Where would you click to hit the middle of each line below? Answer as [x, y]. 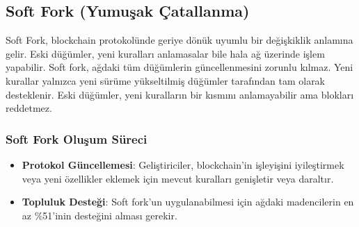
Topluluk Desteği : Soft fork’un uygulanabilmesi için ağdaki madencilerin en [188, 202]
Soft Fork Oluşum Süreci [77, 138]
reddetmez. [29, 108]
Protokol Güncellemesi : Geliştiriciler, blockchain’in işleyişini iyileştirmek [183, 164]
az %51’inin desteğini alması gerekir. [99, 215]
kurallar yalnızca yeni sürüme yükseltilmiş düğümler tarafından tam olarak [166, 80]
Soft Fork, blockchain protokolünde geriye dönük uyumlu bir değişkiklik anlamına [179, 40]
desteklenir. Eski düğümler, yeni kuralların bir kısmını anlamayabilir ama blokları [180, 94]
